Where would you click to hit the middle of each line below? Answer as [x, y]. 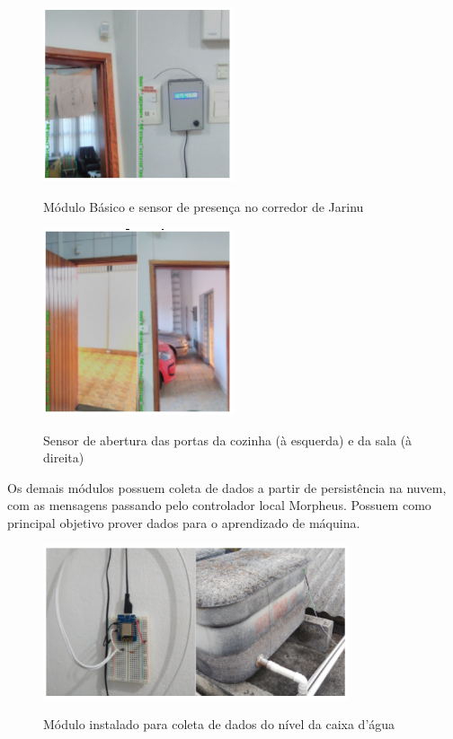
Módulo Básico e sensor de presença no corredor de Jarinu [204, 207]
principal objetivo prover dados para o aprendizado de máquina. [184, 522]
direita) [64, 457]
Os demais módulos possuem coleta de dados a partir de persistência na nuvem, [227, 487]
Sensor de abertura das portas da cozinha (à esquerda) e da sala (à [228, 440]
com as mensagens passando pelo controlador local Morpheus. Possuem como [219, 505]
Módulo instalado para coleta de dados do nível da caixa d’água [219, 724]
